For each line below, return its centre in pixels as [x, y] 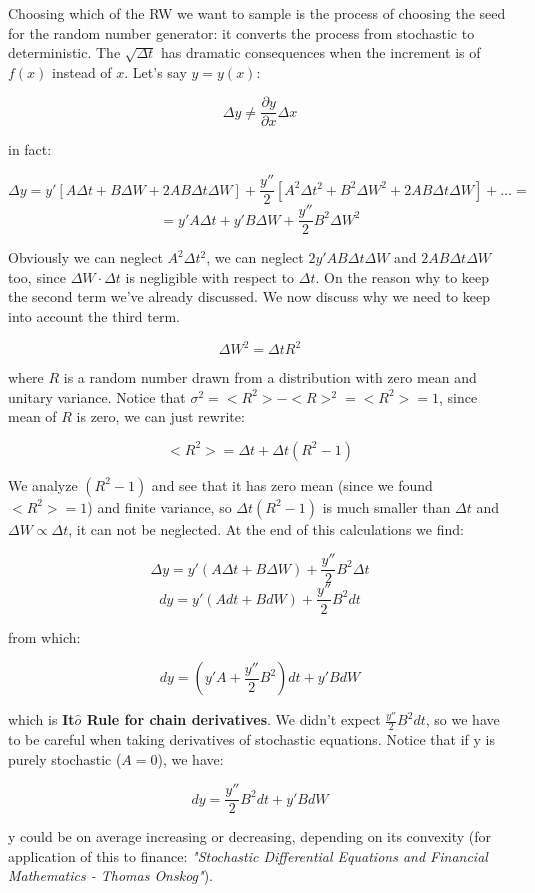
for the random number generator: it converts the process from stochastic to [241, 32]
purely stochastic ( [65, 758]
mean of [32, 416]
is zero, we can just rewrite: [160, 416]
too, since [37, 276]
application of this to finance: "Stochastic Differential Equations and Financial [248, 855]
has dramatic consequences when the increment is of [320, 52]
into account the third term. [94, 315]
